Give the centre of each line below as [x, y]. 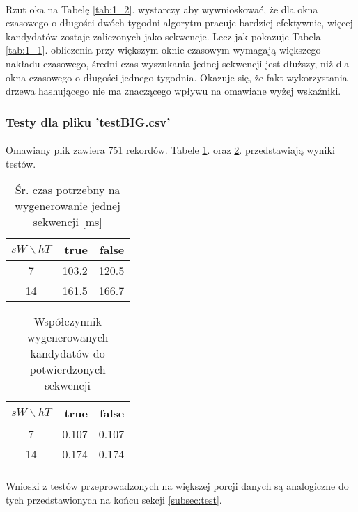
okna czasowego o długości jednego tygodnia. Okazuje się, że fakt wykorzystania [177, 77]
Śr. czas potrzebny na [68, 190]
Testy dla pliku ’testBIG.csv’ [88, 121]
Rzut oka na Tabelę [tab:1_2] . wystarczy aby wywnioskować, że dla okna [162, 9]
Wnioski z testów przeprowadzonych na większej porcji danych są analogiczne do [177, 485]
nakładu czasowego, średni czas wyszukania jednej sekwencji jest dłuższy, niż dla [178, 63]
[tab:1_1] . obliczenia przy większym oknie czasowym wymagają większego [163, 50]
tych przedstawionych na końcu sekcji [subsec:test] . [114, 499]
